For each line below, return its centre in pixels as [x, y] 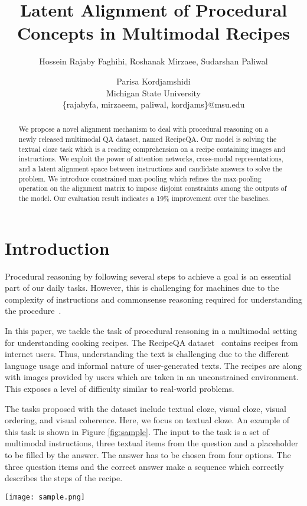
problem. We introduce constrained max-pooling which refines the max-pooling [140, 178]
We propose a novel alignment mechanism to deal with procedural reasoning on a [143, 129]
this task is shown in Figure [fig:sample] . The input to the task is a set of [137, 431]
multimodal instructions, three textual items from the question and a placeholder [152, 443]
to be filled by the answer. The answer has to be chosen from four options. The [148, 454]
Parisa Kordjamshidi [153, 81]
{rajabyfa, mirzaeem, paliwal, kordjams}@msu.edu [153, 104]
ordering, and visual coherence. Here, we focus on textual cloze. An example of [147, 420]
